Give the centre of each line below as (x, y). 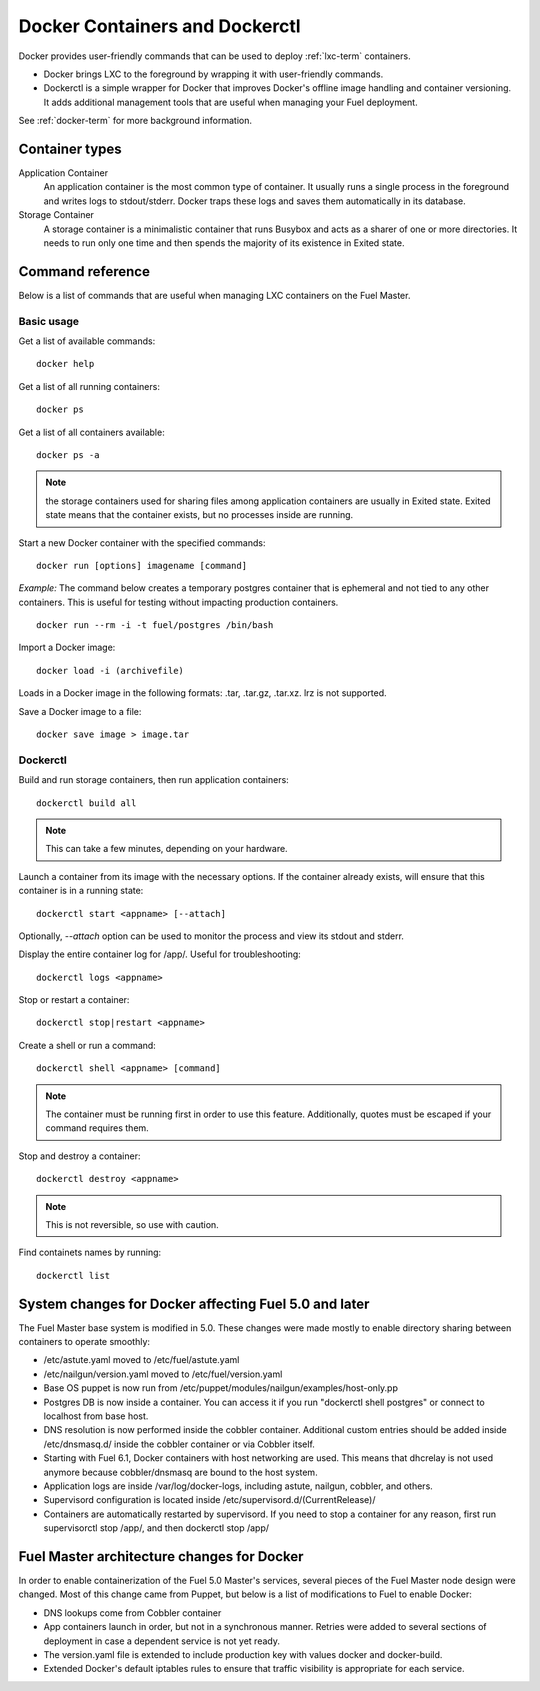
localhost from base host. (96, 1416)
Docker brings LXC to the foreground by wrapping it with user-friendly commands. (213, 74)
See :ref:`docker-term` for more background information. (135, 121)
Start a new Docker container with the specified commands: (142, 542)
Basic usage (49, 321)
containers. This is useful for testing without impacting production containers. (178, 602)
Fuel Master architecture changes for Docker (161, 1556)
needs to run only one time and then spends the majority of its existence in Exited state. (224, 242)
